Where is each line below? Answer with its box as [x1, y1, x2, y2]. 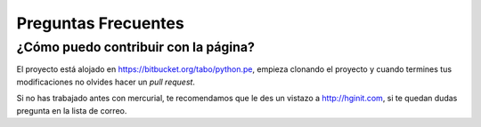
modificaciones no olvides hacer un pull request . [16, 76, 196, 87]
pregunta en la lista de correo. [16, 105, 127, 115]
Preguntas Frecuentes [16, 13, 184, 33]
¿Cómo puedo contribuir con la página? [16, 39, 256, 55]
